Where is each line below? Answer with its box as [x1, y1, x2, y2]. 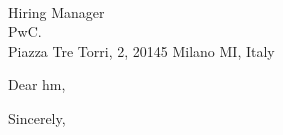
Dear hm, [8, 74, 66, 95]
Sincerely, [8, 107, 66, 128]
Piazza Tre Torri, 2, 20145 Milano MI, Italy [8, 40, 275, 61]
